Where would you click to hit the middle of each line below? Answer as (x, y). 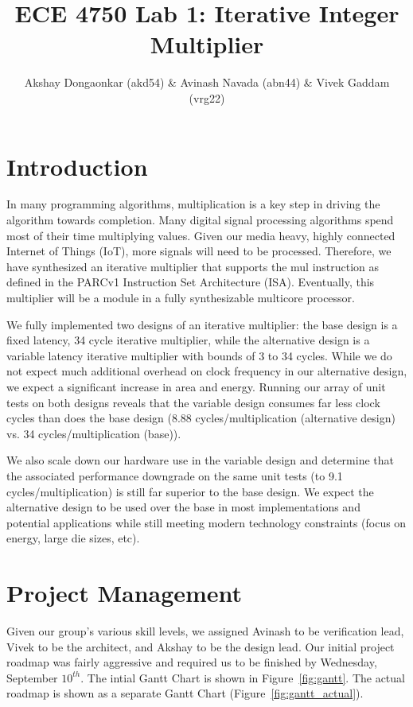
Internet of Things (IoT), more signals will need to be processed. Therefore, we (199, 251)
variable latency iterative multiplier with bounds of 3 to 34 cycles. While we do (199, 355)
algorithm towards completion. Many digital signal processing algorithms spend (200, 220)
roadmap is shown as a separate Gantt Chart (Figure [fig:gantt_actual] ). (185, 693)
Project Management (125, 593)
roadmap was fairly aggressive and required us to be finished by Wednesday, (192, 662)
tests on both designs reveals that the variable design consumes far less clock (193, 402)
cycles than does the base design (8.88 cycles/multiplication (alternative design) (201, 418)
